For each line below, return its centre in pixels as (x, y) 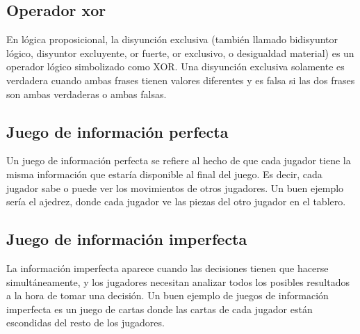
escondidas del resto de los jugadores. (85, 323)
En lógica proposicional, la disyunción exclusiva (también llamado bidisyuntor (172, 39)
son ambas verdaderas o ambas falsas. (87, 94)
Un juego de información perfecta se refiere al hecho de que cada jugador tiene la (179, 160)
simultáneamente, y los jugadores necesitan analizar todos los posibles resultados (178, 281)
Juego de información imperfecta (127, 239)
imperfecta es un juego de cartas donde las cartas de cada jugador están (159, 309)
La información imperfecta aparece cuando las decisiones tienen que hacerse (167, 268)
